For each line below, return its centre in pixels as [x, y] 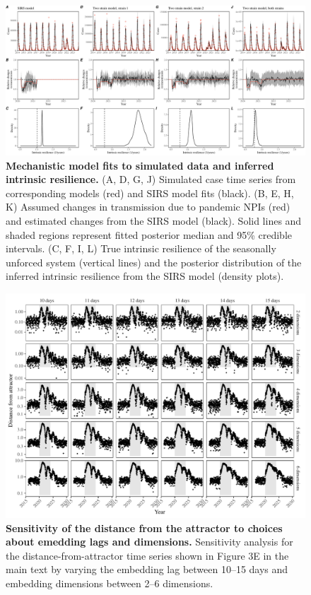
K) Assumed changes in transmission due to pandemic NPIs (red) [148, 207]
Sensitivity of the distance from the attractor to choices [144, 528]
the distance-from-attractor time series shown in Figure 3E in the [147, 555]
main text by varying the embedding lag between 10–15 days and [147, 569]
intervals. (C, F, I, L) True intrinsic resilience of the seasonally [141, 248]
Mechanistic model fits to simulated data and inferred [140, 165]
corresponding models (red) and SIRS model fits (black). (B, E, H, [150, 193]
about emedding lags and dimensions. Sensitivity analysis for [149, 542]
